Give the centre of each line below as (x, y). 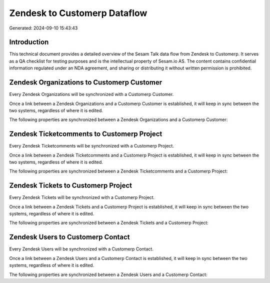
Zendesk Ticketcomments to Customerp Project (86, 134)
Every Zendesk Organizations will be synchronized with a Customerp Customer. (91, 94)
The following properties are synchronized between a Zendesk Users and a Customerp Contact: (108, 274)
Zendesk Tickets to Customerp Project (71, 186)
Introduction (29, 42)
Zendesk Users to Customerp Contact (69, 237)
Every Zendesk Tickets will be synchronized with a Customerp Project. (82, 197)
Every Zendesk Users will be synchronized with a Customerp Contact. (81, 249)
